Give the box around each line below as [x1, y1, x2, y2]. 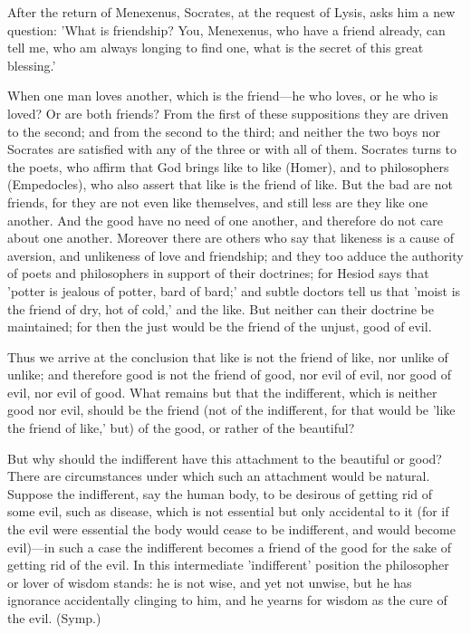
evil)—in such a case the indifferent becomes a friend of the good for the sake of [7, 537, 451, 556]
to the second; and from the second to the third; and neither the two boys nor [7, 121, 440, 140]
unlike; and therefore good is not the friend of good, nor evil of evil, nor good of [7, 365, 451, 384]
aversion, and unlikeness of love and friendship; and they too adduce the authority [7, 245, 464, 264]
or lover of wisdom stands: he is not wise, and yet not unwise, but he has [7, 572, 412, 591]
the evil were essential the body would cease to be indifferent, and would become [7, 520, 456, 539]
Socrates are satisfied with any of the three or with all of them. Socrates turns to [7, 139, 457, 158]
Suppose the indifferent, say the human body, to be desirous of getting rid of [7, 484, 433, 503]
